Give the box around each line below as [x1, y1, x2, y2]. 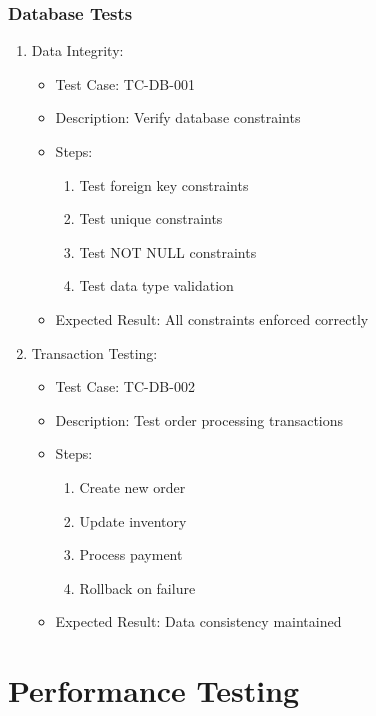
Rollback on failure [79, 577, 196, 598]
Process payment [79, 544, 183, 565]
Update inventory [79, 510, 187, 531]
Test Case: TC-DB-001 [55, 73, 195, 94]
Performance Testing [8, 670, 300, 711]
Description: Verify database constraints [55, 107, 301, 128]
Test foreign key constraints [79, 174, 249, 195]
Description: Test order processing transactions [55, 409, 344, 430]
